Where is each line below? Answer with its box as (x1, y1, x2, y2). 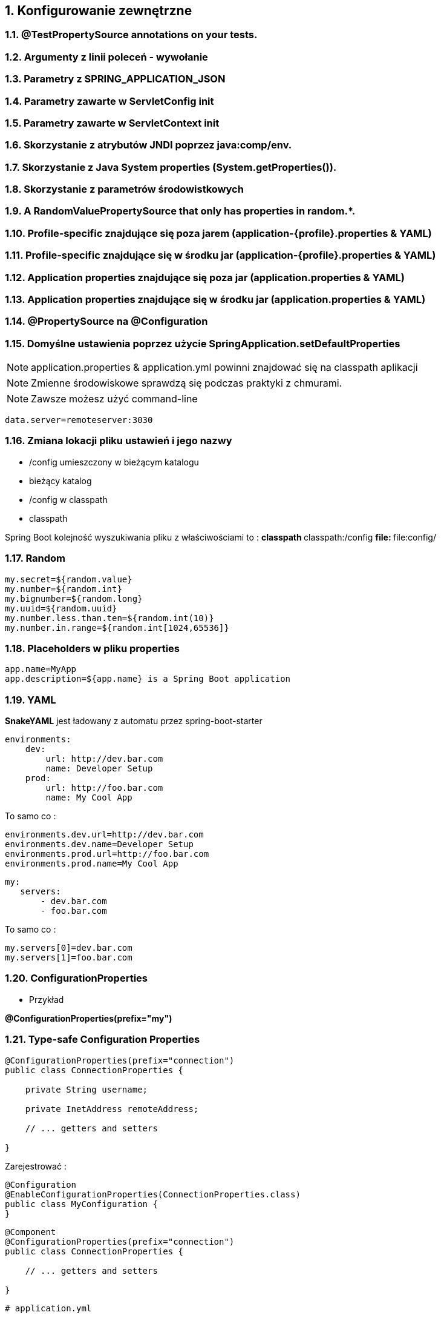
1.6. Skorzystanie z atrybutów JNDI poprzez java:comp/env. (5, 139, 292, 151)
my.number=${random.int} (5, 584, 122, 594)
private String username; (25, 1084, 148, 1094)
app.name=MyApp (5, 664, 77, 674)
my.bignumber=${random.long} (5, 593, 143, 604)
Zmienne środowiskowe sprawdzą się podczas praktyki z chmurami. (31, 377, 342, 390)
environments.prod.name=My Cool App (5, 859, 178, 869)
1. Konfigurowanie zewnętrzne (5, 3, 192, 18)
